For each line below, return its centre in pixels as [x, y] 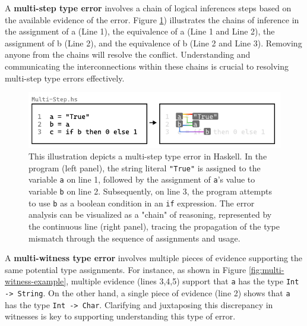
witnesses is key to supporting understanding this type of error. [120, 316]
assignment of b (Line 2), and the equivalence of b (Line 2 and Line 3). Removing [153, 43]
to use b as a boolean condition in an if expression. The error [142, 203]
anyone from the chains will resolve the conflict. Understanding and [128, 54]
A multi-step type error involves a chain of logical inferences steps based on [148, 8]
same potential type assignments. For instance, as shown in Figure [126, 269]
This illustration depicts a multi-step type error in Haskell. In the [148, 156]
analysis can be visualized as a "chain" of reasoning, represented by [150, 214]
